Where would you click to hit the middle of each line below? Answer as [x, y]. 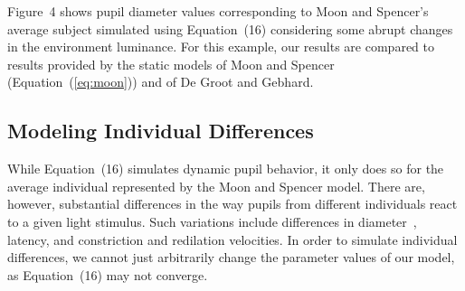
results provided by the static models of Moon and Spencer [171, 64]
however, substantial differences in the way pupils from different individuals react [232, 204]
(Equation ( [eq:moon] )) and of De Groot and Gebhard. [161, 82]
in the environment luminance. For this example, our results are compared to [221, 47]
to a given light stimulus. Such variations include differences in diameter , [212, 221]
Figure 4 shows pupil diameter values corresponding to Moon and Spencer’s [218, 11]
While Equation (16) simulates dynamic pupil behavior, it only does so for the [226, 169]
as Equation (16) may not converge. [108, 274]
